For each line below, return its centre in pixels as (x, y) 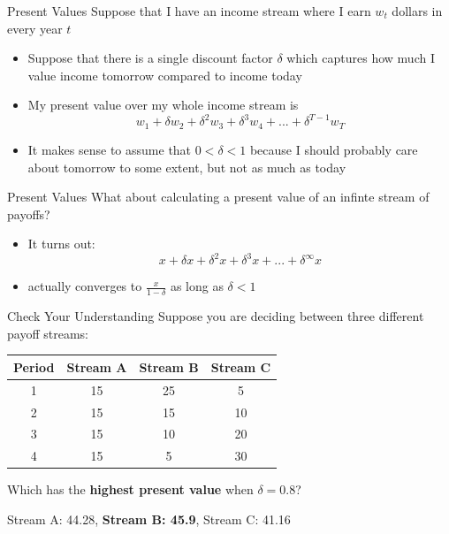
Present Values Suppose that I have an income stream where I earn (189, 11)
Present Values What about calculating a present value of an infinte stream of (218, 197)
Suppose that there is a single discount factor (150, 58)
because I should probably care (334, 149)
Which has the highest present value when (130, 489)
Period (34, 366)
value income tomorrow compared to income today (165, 75)
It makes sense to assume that (110, 149)
